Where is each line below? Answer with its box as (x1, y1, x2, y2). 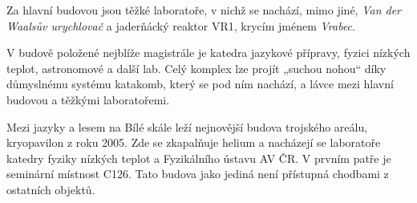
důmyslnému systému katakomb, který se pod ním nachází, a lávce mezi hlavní (6, 75, 394, 92)
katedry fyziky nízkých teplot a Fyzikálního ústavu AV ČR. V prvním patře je (6, 149, 391, 166)
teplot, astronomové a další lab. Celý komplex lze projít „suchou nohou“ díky (6, 59, 387, 76)
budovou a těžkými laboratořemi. (6, 91, 170, 108)
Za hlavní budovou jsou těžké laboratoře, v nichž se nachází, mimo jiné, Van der (6, 2, 402, 18)
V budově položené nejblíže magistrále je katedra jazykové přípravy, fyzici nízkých (6, 44, 411, 61)
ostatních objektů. (6, 181, 95, 197)
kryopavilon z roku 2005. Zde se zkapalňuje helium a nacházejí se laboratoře (6, 134, 381, 151)
